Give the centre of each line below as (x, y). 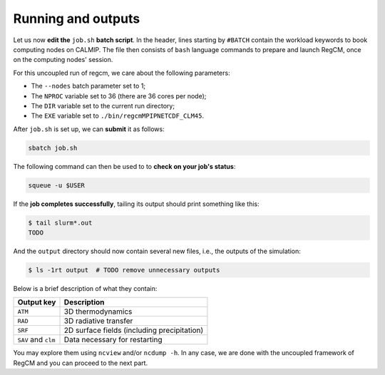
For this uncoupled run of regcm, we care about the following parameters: (122, 73)
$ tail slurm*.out (60, 222)
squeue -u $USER (57, 185)
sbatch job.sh (53, 148)
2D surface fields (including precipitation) (134, 330)
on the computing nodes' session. (63, 60)
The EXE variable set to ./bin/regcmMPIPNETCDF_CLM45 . (118, 116)
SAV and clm (36, 340)
